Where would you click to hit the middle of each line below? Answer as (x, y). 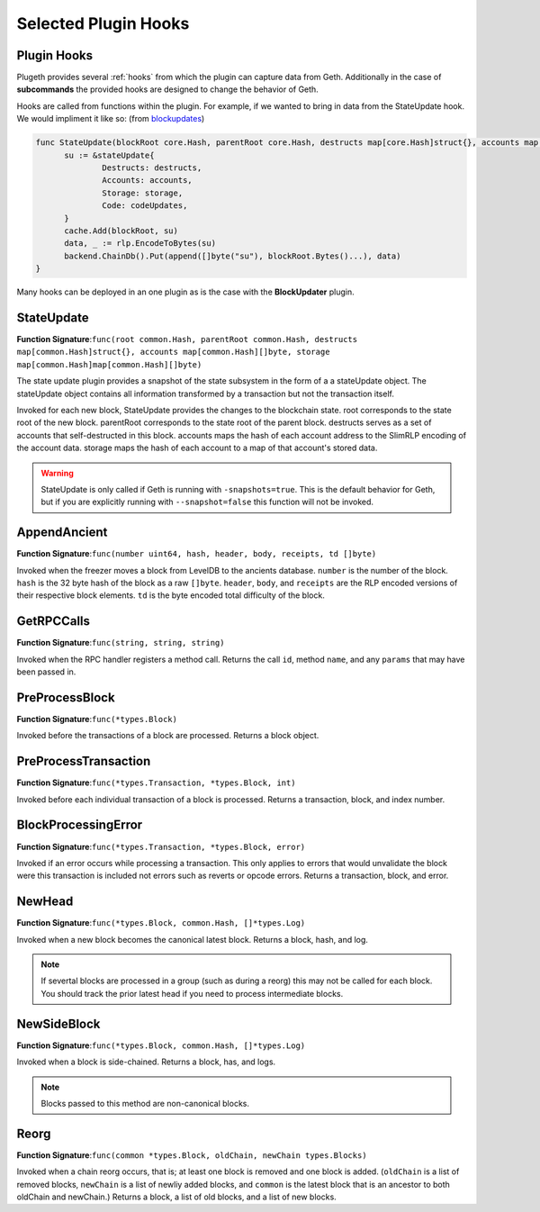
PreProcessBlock (66, 697)
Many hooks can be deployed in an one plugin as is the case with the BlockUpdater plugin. (185, 292)
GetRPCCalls (53, 621)
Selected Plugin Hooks (103, 23)
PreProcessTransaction (84, 761)
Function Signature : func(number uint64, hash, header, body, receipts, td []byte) (197, 554)
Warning (57, 473)
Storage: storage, (143, 193)
